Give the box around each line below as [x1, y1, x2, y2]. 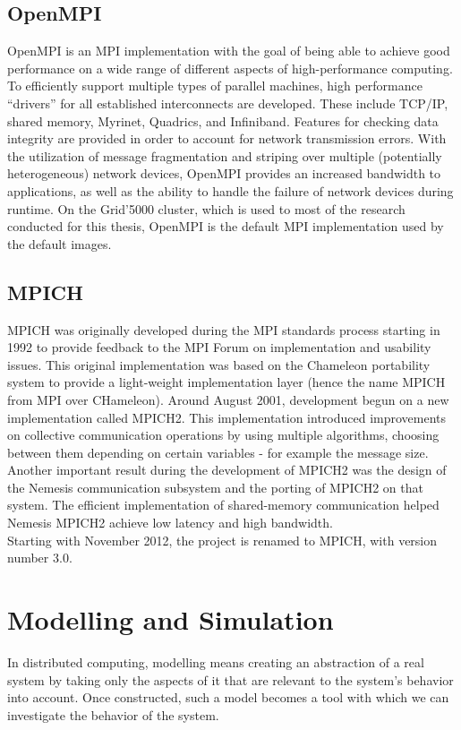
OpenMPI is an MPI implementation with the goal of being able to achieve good [7, 41, 450, 60]
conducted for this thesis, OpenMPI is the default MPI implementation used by [7, 217, 444, 236]
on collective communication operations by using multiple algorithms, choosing [7, 425, 440, 444]
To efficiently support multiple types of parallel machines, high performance [7, 76, 423, 95]
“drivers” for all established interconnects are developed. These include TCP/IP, [7, 93, 448, 112]
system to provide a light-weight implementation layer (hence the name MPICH [7, 373, 446, 391]
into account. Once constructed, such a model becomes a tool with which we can [7, 688, 449, 707]
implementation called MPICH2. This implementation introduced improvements [7, 408, 447, 426]
